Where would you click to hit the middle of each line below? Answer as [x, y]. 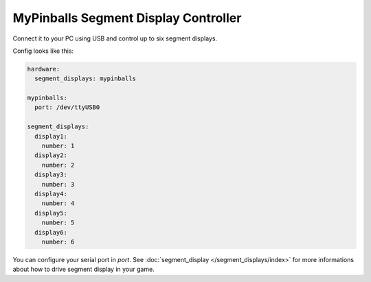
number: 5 [58, 223]
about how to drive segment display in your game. [83, 269]
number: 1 [58, 146]
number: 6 [58, 242]
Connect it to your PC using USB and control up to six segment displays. [115, 38]
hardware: [44, 69]
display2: [51, 155]
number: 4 [58, 203]
